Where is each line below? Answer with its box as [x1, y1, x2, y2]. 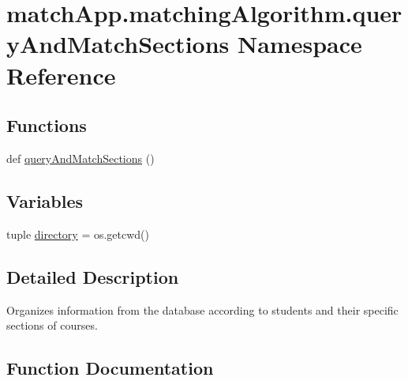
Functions [6, 113, 87, 138]
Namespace [237, 28, 362, 60]
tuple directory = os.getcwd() [6, 225, 150, 242]
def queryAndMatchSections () [6, 149, 155, 166]
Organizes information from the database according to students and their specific [6, 301, 399, 318]
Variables [6, 188, 84, 213]
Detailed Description [6, 264, 179, 289]
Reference [6, 58, 116, 91]
